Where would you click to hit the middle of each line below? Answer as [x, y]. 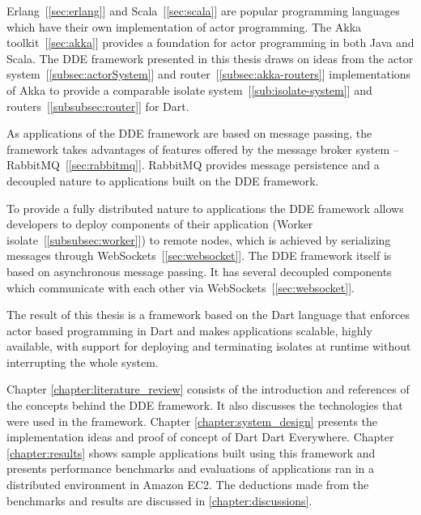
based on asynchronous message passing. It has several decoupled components [199, 271]
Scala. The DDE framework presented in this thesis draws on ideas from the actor [210, 58]
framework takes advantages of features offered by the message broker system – [203, 149]
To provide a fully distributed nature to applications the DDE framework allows [205, 208]
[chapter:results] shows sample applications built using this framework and [191, 452]
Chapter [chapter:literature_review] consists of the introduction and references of [208, 389]
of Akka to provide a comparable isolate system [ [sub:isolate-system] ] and [189, 89]
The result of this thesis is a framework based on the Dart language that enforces [208, 315]
